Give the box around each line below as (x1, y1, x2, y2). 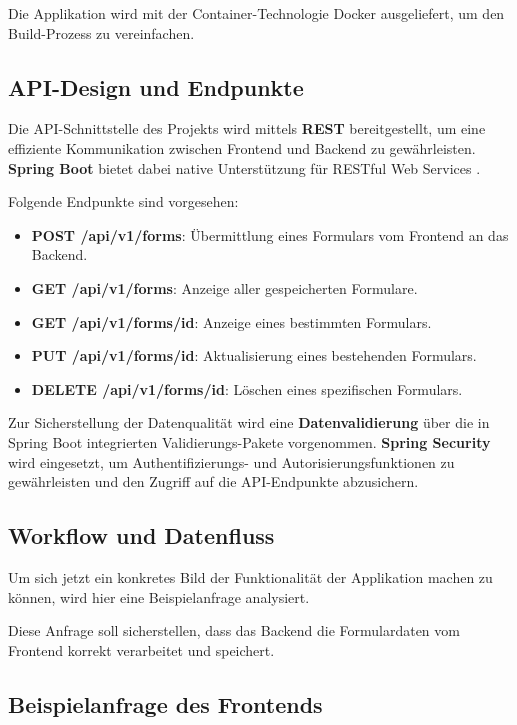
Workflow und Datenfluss (8, 520, 275, 551)
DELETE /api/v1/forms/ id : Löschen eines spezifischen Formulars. (31, 378, 463, 399)
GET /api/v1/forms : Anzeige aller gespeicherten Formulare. (31, 277, 418, 298)
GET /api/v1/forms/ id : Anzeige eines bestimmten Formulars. (31, 311, 432, 332)
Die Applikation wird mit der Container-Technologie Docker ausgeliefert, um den (8, 3, 505, 23)
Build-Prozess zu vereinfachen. (8, 22, 195, 43)
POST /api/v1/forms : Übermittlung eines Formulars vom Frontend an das (31, 224, 509, 245)
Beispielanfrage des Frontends (8, 688, 323, 719)
